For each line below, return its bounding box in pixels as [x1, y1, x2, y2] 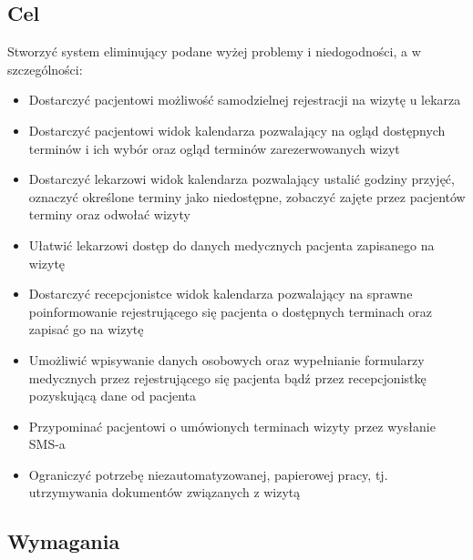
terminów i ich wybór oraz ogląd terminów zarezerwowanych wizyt [28, 138, 400, 158]
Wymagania [7, 527, 120, 555]
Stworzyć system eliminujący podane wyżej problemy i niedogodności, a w [7, 42, 421, 61]
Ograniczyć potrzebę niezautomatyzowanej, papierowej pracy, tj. [28, 464, 388, 484]
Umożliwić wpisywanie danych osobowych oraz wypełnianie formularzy [28, 350, 425, 369]
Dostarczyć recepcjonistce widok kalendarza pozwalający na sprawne [28, 284, 413, 303]
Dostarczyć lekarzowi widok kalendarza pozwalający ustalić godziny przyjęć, [28, 169, 455, 188]
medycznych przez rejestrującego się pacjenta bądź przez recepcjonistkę [28, 368, 427, 387]
